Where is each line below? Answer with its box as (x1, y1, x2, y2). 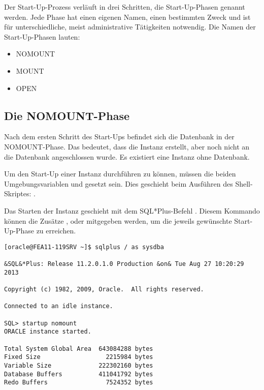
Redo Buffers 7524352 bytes (4, 379, 153, 386)
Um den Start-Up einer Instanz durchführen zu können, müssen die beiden (4, 168, 236, 179)
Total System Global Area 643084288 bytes (4, 345, 153, 352)
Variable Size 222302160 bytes (4, 362, 153, 369)
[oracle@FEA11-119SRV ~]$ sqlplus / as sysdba (4, 243, 164, 251)
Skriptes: (4, 188, 31, 199)
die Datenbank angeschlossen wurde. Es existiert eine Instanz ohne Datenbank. (4, 151, 250, 162)
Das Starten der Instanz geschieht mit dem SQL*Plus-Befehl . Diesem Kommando (4, 205, 260, 216)
